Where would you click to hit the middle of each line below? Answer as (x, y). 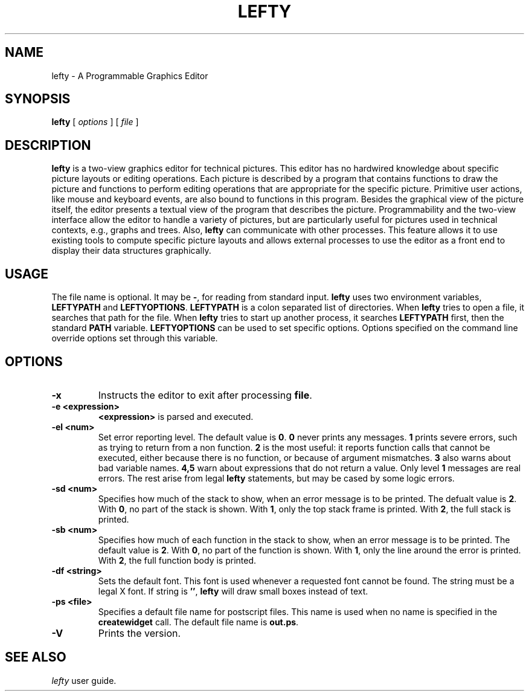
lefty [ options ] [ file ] (95, 122)
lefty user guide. (84, 680)
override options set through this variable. (135, 338)
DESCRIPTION (48, 145)
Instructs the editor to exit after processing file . (205, 395)
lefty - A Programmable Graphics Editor (130, 76)
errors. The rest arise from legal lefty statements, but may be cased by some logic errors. (276, 478)
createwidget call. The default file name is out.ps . (198, 622)
